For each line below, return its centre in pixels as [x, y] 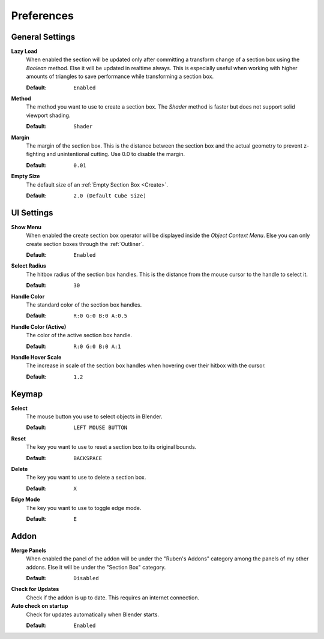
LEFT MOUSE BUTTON [100, 428]
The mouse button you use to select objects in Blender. [94, 416]
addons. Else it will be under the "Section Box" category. [96, 567]
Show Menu [26, 227]
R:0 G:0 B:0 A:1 [97, 346]
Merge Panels [28, 550]
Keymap [27, 394]
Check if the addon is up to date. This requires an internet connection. [113, 598]
